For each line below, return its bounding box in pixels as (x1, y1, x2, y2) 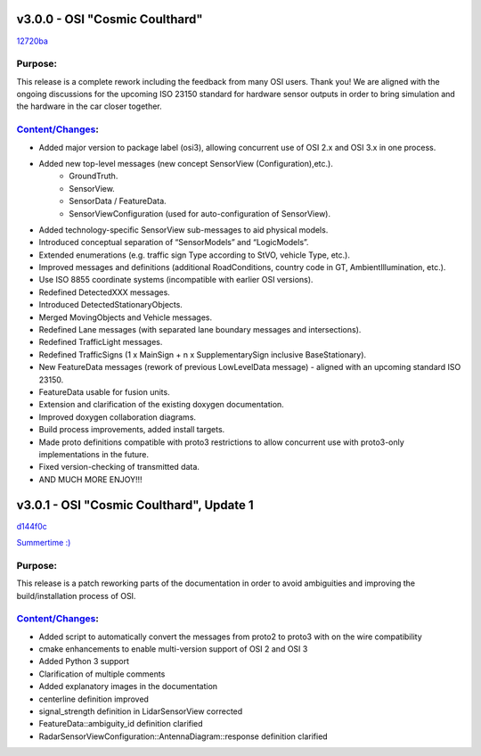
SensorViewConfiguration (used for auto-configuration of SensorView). (69, 208, 331, 218)
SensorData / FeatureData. (69, 196, 167, 207)
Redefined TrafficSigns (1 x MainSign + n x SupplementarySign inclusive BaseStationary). (38, 349, 367, 360)
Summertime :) (16, 538, 71, 548)
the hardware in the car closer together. (16, 101, 162, 111)
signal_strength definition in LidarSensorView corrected (38, 706, 243, 717)
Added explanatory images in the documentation (38, 681, 218, 692)
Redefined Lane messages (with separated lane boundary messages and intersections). (38, 325, 362, 335)
